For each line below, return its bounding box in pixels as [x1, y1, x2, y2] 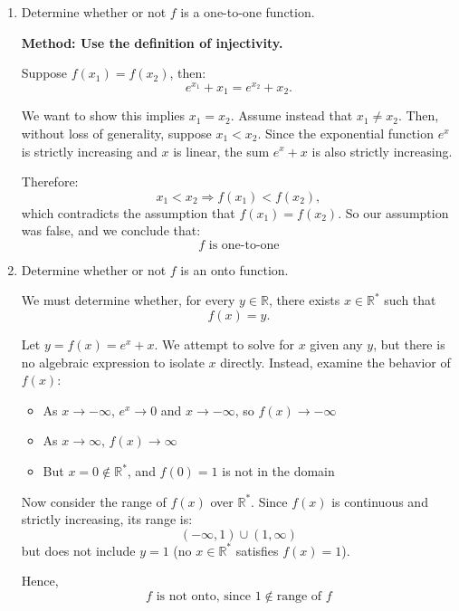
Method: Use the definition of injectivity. [21, 33, 283, 52]
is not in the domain [222, 462, 335, 481]
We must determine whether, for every [21, 291, 235, 310]
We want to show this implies [21, 106, 186, 125]
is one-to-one [208, 238, 280, 252]
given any [310, 335, 363, 354]
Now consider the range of [21, 492, 167, 511]
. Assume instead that [230, 106, 353, 125]
